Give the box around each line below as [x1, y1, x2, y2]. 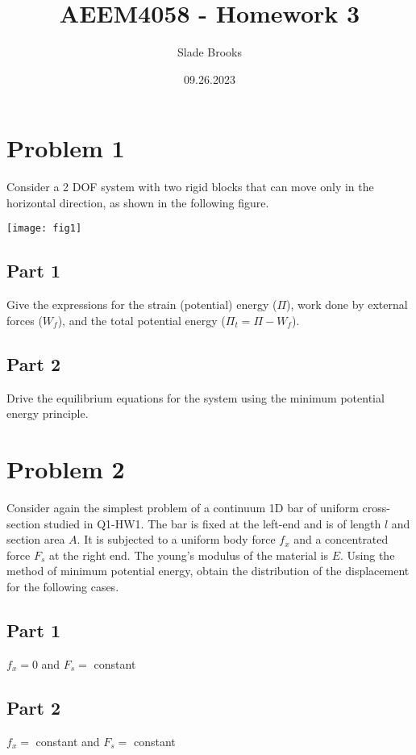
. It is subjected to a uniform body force [77, 531, 276, 548]
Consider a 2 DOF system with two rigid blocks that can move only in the [6, 178, 374, 195]
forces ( [6, 311, 43, 328]
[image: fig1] [6, 223, 82, 235]
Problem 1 [6, 131, 125, 165]
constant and [35, 732, 100, 749]
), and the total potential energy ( [57, 311, 226, 328]
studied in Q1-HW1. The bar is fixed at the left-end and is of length [44, 515, 381, 532]
